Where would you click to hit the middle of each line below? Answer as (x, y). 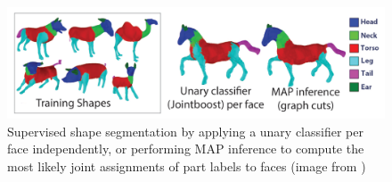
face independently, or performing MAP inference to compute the (186, 149)
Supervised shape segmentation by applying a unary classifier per (185, 131)
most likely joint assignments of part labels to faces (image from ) (187, 165)
